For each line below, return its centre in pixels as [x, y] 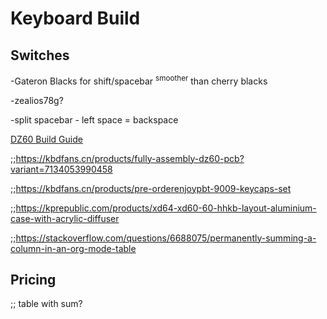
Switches [40, 55]
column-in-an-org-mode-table [73, 248]
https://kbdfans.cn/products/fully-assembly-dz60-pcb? [130, 158]
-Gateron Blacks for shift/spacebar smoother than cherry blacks [139, 80]
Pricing [33, 280]
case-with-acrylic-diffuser [65, 218]
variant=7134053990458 [61, 169]
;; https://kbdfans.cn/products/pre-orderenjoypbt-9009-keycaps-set [151, 188]
